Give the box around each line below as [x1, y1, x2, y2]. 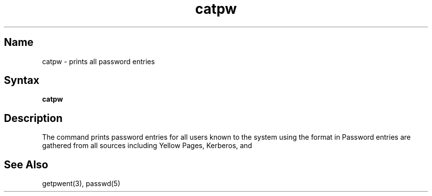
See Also [4, 158, 48, 171]
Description [4, 112, 63, 124]
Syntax [4, 74, 39, 87]
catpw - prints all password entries [42, 57, 155, 66]
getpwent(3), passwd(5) [42, 179, 120, 188]
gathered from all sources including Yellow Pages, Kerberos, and [42, 141, 252, 150]
